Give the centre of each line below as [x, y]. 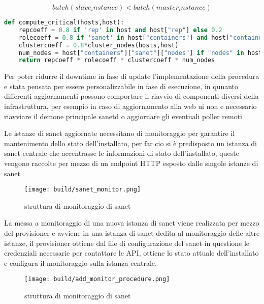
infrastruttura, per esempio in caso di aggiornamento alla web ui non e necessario [130, 106]
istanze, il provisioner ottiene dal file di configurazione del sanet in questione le [127, 243]
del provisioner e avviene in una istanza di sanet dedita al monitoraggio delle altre [132, 233]
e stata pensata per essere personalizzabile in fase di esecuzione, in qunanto [121, 86]
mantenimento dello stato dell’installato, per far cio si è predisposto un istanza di [130, 143]
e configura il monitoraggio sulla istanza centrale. [80, 262]
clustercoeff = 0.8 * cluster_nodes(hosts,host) [98, 45]
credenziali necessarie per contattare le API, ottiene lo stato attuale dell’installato [131, 253]
